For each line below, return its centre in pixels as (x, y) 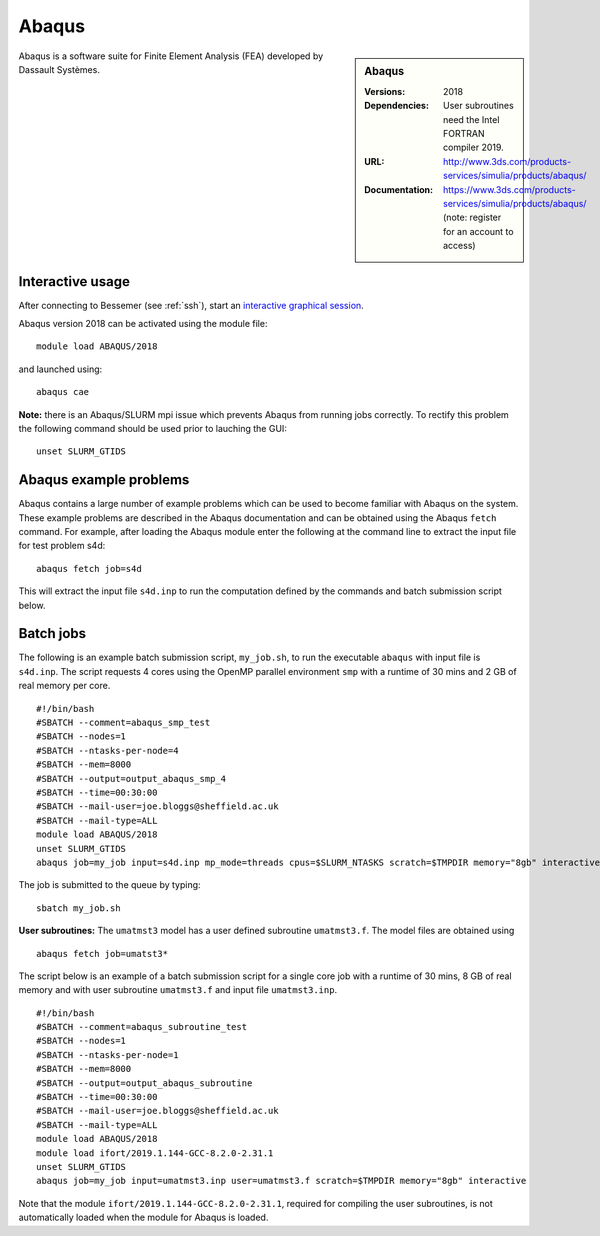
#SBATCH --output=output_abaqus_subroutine (144, 1083)
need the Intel (471, 119)
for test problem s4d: (62, 546)
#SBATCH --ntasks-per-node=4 (107, 750)
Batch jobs (52, 633)
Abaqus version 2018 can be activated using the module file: (143, 323)
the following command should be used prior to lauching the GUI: (152, 428)
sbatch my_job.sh (78, 908)
